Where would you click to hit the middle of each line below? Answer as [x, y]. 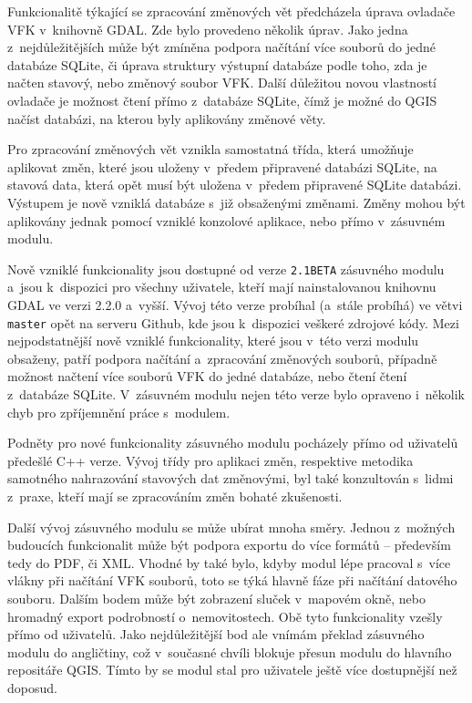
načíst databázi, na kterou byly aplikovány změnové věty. [167, 118]
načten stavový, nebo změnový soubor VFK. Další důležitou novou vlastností [222, 83]
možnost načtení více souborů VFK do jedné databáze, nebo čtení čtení [207, 376]
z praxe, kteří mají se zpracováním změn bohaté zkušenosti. [175, 496]
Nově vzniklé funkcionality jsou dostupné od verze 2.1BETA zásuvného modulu [226, 269]
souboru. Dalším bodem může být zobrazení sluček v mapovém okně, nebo [216, 598]
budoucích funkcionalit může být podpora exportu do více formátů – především [229, 545]
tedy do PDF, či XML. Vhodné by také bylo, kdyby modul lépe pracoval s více [229, 562]
